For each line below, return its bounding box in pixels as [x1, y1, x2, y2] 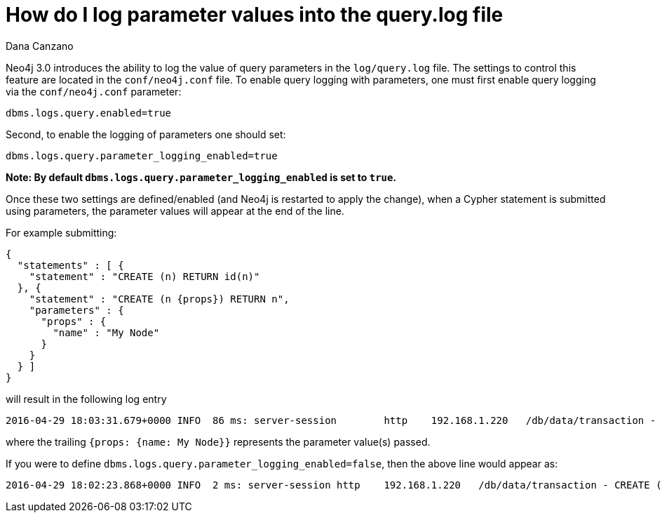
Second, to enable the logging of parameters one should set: [6, 128, 286, 140]
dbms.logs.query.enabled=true [6, 107, 172, 119]
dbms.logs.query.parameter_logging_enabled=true [6, 150, 278, 161]
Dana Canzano [6, 39, 74, 52]
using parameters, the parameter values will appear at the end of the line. [6, 204, 344, 217]
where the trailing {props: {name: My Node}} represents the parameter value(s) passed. [6, 435, 431, 448]
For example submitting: [6, 226, 117, 239]
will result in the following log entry [6, 392, 167, 405]
